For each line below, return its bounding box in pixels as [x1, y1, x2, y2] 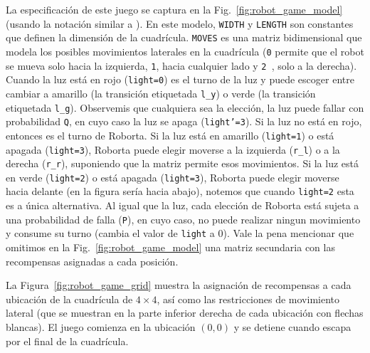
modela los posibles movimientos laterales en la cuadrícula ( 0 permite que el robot [6, 43, 364, 58]
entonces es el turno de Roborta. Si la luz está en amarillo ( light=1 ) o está [6, 127, 334, 142]
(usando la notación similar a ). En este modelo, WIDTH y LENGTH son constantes [6, 16, 354, 31]
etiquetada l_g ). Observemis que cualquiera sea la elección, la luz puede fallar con [6, 100, 364, 115]
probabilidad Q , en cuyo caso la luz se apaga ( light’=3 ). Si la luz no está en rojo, [6, 114, 362, 129]
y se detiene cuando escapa [233, 320, 351, 334]
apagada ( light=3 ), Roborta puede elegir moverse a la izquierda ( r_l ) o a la [6, 142, 340, 157]
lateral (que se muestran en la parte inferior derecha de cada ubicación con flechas [6, 305, 364, 320]
